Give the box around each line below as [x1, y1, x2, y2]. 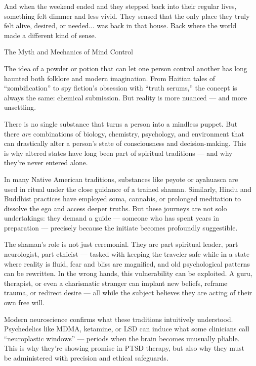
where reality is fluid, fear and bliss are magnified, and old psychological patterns [4, 258, 250, 269]
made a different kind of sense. [4, 30, 96, 40]
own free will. [4, 297, 44, 308]
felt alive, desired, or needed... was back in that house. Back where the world [4, 20, 237, 31]
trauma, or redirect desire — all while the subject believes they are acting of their [4, 287, 252, 298]
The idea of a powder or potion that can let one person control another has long [4, 63, 247, 73]
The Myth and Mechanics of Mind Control [4, 46, 133, 57]
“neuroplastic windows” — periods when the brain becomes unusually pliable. [4, 333, 240, 343]
